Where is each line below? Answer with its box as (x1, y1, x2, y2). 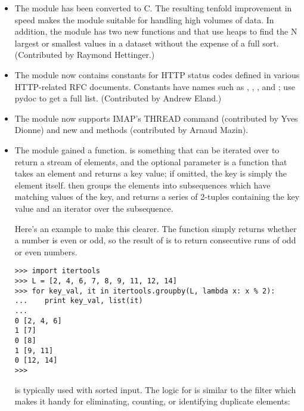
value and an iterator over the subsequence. (14, 202, 173, 214)
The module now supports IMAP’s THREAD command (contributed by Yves (14, 112, 298, 124)
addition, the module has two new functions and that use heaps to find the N (14, 25, 297, 38)
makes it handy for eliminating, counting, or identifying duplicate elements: (14, 395, 290, 407)
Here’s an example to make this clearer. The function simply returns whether (14, 222, 297, 234)
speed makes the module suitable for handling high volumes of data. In (14, 13, 274, 26)
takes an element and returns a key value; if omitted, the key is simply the (14, 167, 287, 180)
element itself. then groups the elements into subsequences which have (14, 178, 271, 191)
